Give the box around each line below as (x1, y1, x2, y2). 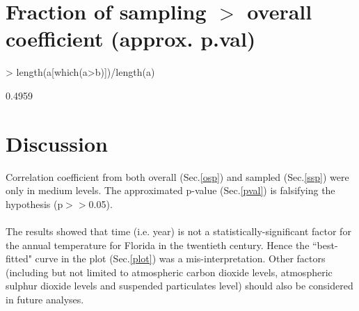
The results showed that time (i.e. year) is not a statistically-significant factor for (6, 224, 351, 238)
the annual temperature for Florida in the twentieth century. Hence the (6, 237, 310, 252)
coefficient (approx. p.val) (6, 24, 256, 53)
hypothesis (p (6, 196, 63, 211)
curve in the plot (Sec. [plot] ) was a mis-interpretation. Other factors (35, 251, 326, 266)
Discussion (6, 129, 108, 157)
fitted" (6, 251, 32, 266)
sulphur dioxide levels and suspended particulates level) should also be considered (6, 278, 353, 293)
